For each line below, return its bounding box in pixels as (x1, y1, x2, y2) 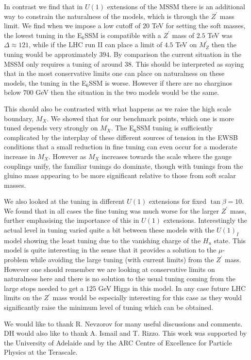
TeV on (175, 39, 197, 50)
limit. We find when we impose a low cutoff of (4, 20, 141, 31)
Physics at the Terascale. (4, 347, 78, 357)
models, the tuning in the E (4, 77, 86, 88)
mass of (172, 30, 195, 40)
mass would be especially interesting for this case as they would (52, 292, 242, 303)
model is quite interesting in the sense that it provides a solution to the (4, 245, 217, 255)
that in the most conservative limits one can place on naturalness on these (4, 68, 225, 78)
